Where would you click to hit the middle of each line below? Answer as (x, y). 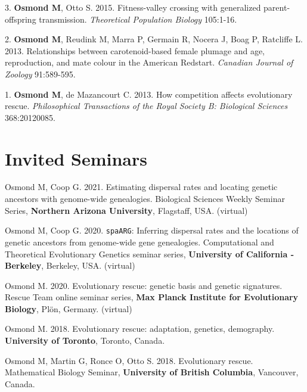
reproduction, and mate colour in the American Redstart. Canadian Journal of (149, 62)
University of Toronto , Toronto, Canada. (85, 340)
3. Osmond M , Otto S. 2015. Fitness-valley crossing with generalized (133, 7)
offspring (21, 19)
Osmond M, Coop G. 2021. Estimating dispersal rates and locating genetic (141, 187)
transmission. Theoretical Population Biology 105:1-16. (138, 19)
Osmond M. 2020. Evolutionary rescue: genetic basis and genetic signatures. (144, 285)
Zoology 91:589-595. (40, 74)
